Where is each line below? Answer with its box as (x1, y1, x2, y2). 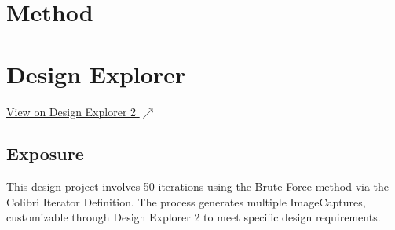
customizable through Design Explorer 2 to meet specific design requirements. (6, 209, 381, 225)
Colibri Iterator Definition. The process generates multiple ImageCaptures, (6, 193, 366, 210)
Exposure (6, 141, 84, 166)
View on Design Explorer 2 (6, 103, 137, 119)
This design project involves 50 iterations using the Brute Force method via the (6, 178, 390, 195)
